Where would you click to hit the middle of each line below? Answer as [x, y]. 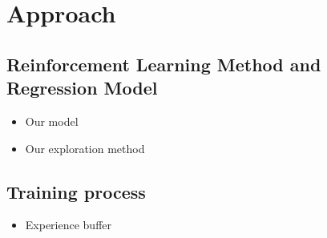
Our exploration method [85, 148]
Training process [76, 191]
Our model [52, 121]
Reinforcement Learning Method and [164, 64]
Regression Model [82, 88]
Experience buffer [69, 225]
